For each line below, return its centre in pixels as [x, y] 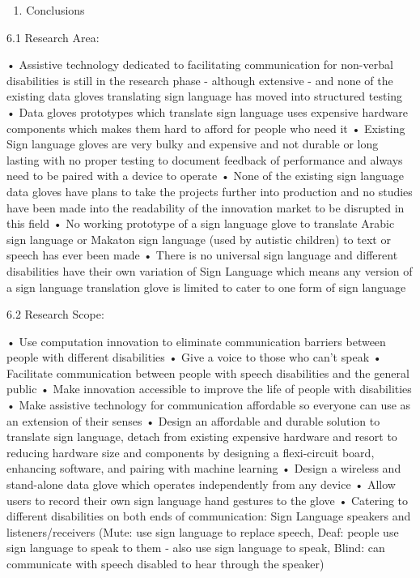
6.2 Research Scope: [55, 314]
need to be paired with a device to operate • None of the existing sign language [205, 176]
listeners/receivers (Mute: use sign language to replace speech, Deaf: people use [203, 531]
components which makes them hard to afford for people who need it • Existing [206, 128]
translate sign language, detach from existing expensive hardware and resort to [202, 437]
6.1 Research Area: [53, 37]
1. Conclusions [49, 10]
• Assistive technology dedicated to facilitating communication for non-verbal [200, 64]
